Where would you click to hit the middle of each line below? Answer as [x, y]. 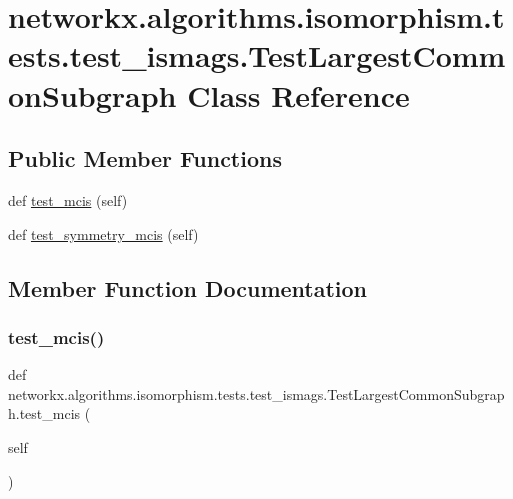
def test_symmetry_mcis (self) [103, 233]
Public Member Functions [145, 158]
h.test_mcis [44, 413]
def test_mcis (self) [68, 199]
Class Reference [298, 94]
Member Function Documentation [188, 287]
